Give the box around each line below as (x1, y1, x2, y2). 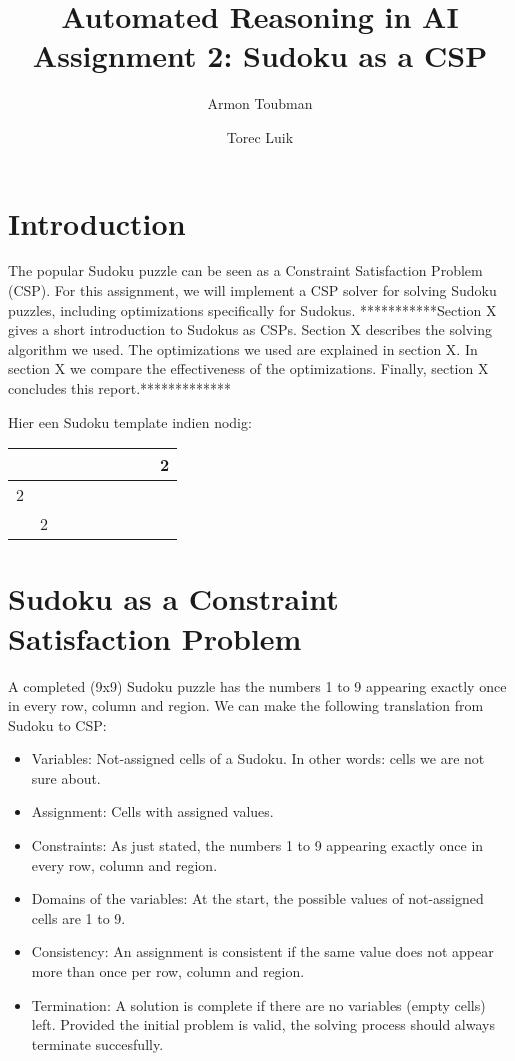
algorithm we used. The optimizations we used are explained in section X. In (8, 338, 478, 359)
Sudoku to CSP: (8, 714, 107, 735)
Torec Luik (226, 126, 294, 147)
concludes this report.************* (8, 378, 232, 398)
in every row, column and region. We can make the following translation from (8, 695, 484, 716)
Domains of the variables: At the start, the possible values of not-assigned (31, 888, 484, 909)
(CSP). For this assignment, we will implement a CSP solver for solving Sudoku (8, 280, 497, 301)
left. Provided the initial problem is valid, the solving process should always (31, 1014, 495, 1035)
